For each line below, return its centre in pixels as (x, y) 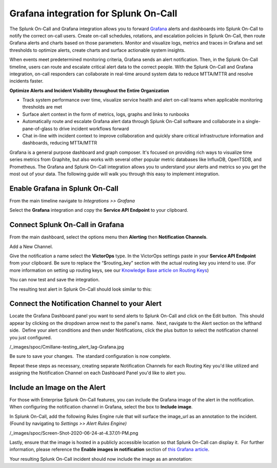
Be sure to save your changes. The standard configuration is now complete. (90, 356)
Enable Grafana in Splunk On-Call (64, 188)
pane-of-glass (37, 129)
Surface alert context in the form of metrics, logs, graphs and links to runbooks (106, 114)
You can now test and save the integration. (55, 280)
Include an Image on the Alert (57, 387)
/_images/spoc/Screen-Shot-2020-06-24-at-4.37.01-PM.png (74, 433)
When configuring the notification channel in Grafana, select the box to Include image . (101, 407)
